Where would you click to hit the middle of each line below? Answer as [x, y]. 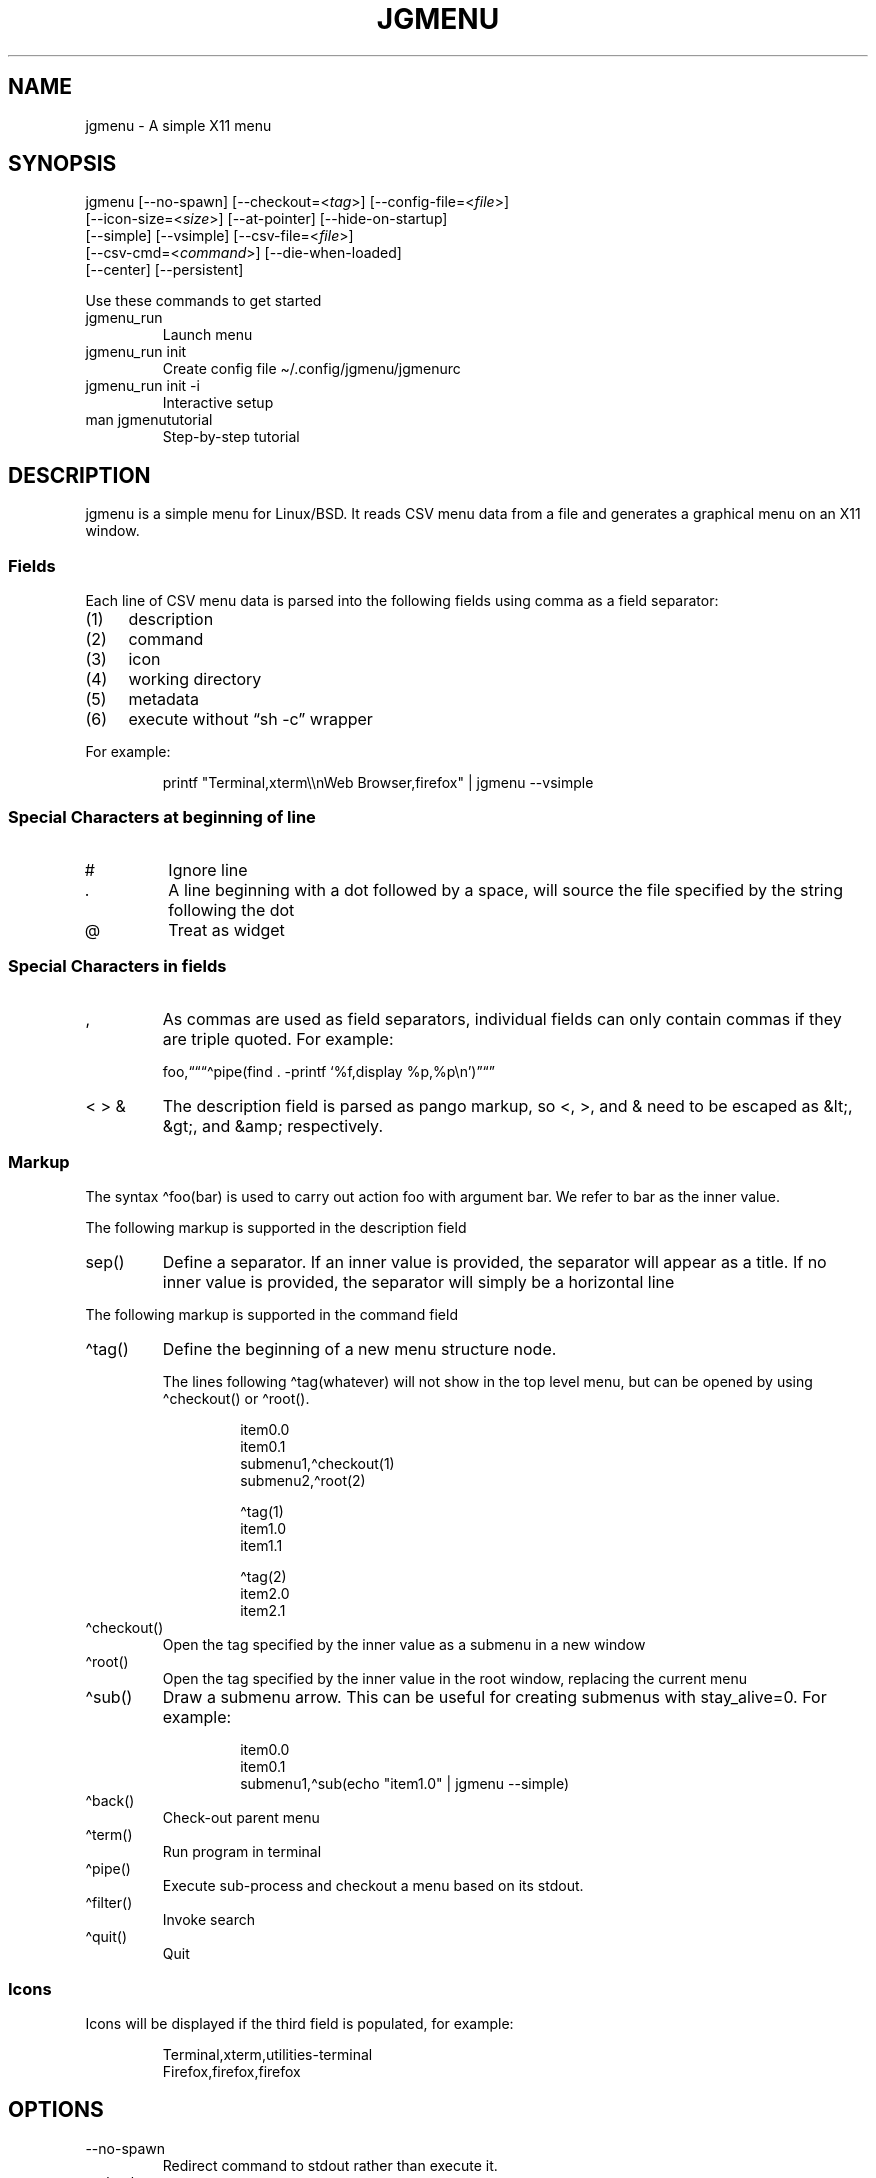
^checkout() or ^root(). [236, 1399]
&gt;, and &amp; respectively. [272, 1125]
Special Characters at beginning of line [162, 817]
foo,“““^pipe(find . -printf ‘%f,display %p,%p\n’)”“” [328, 1071]
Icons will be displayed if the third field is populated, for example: [299, 2024]
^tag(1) [262, 1512]
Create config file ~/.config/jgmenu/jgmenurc [311, 369]
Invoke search [208, 1920]
